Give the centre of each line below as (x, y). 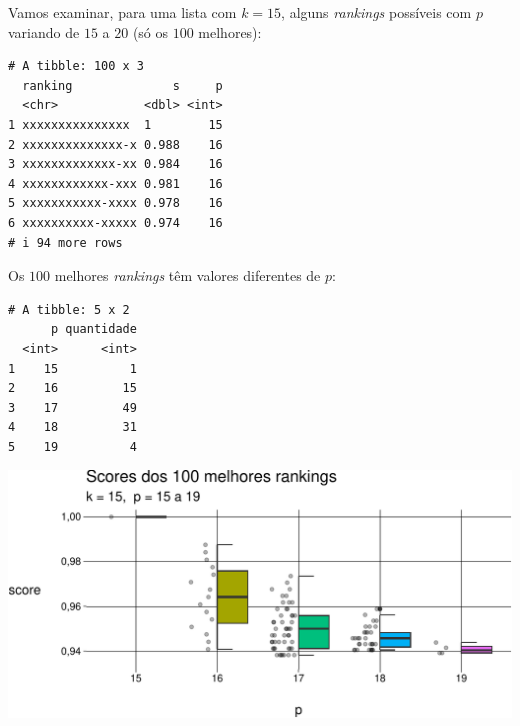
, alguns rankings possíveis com (376, 12)
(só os (150, 31)
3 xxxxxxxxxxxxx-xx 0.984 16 (115, 164)
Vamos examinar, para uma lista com (122, 12)
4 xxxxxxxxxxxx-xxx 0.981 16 (115, 183)
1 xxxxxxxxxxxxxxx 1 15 (115, 124)
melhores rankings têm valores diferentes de (187, 275)
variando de (44, 31)
